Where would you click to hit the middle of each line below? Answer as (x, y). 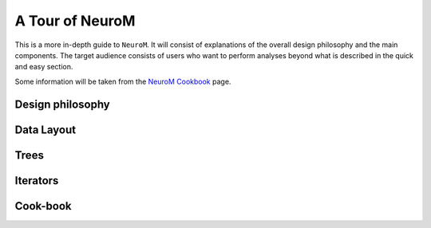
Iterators (37, 181)
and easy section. (44, 67)
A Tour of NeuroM (75, 21)
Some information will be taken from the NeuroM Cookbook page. (123, 81)
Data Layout (45, 130)
